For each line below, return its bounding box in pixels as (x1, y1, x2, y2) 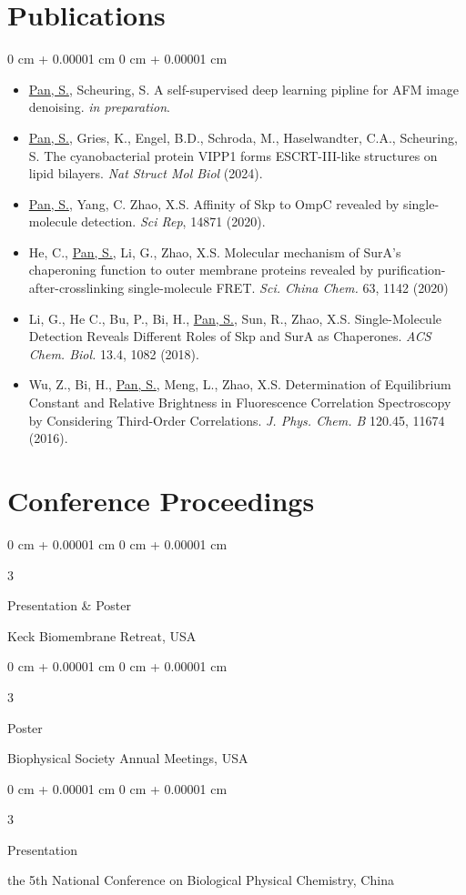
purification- (377, 260, 446, 279)
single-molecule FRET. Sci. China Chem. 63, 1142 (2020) (127, 278, 449, 297)
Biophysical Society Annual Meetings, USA (7, 749, 248, 768)
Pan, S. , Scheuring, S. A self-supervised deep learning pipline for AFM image (28, 79, 459, 98)
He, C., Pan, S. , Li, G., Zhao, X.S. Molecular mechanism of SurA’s (28, 242, 401, 261)
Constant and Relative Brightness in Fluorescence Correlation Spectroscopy (28, 393, 451, 412)
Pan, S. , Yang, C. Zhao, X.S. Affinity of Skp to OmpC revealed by (28, 194, 400, 213)
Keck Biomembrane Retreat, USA (7, 626, 197, 645)
